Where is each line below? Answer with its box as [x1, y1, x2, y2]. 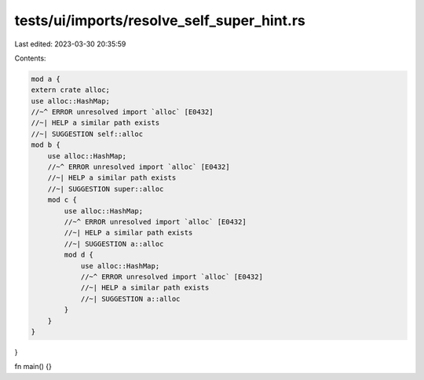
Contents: [14, 53, 46, 63]
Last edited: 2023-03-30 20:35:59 [14, 39, 126, 49]
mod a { [31, 75, 60, 83]
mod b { [31, 141, 60, 149]
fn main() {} [14, 362, 53, 371]
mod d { [64, 250, 94, 259]
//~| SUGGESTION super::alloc [47, 185, 164, 193]
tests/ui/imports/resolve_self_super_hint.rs [14, 12, 306, 29]
